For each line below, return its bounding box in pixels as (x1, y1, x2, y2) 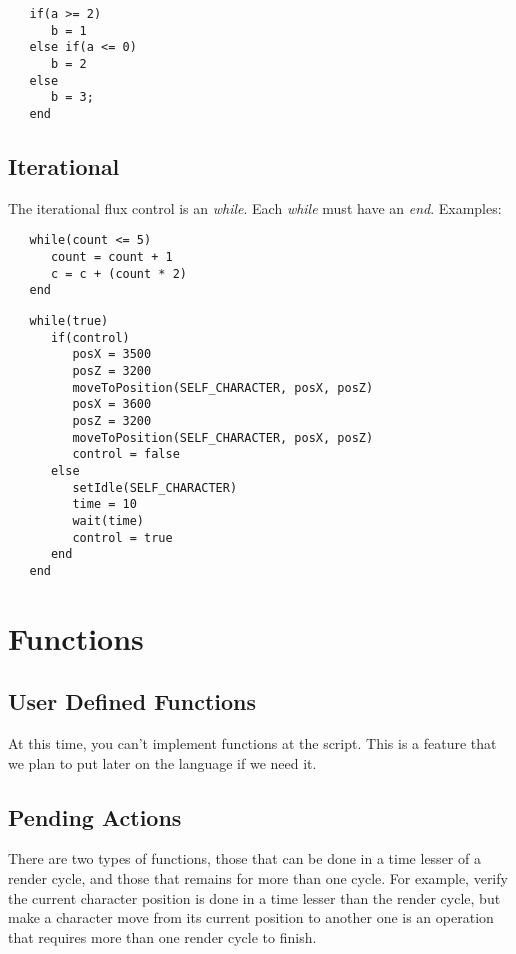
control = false (72, 447, 180, 462)
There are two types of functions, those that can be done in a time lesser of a (8, 848, 481, 869)
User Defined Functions (8, 686, 257, 717)
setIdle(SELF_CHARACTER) (72, 480, 238, 495)
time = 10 (72, 497, 137, 512)
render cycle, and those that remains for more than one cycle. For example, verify (8, 868, 508, 889)
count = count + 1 (50, 250, 173, 265)
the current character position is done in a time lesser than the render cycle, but (8, 887, 501, 908)
